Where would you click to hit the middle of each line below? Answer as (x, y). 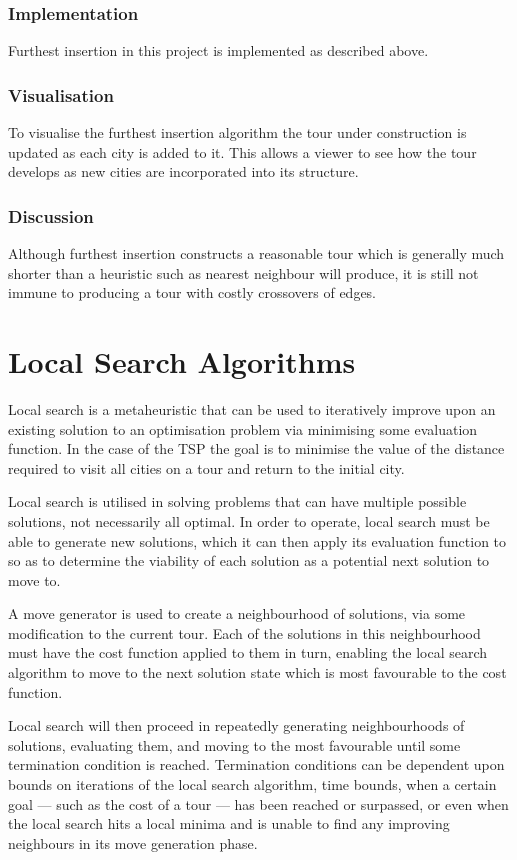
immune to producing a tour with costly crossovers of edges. (192, 292)
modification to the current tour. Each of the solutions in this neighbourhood (244, 632)
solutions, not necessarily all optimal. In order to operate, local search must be (249, 520)
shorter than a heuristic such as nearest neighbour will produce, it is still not (243, 272)
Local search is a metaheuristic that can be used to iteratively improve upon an (252, 408)
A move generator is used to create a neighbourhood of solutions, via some (237, 613)
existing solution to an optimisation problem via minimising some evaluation (243, 428)
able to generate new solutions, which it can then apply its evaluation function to (257, 540)
